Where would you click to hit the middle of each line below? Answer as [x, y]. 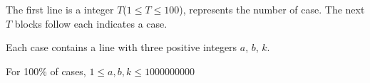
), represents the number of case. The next [272, 9]
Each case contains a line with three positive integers [122, 47]
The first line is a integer [60, 9]
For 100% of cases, [46, 71]
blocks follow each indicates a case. [91, 23]
